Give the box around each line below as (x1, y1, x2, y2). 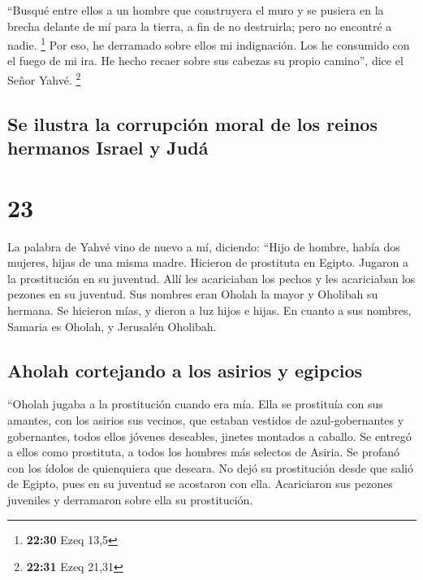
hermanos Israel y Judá (7, 135, 209, 160)
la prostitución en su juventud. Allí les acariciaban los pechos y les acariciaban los (7, 269, 416, 286)
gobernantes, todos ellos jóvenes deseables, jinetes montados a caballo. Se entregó (7, 427, 412, 444)
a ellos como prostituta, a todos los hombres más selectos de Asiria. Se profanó (7, 443, 400, 460)
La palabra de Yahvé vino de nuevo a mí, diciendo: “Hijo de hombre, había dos (7, 238, 400, 255)
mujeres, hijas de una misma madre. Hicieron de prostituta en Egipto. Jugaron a (7, 254, 409, 271)
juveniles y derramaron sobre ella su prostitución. (7, 491, 253, 508)
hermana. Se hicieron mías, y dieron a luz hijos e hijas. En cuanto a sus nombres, (7, 301, 412, 318)
